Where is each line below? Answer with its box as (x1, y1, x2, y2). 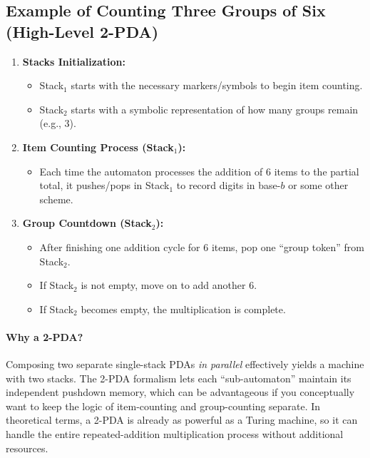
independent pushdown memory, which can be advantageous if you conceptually (6, 385, 355, 400)
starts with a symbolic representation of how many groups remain (71, 101, 359, 116)
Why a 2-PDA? (6, 329, 83, 344)
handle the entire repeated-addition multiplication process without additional (6, 427, 344, 442)
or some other (288, 178, 349, 193)
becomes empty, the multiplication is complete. (81, 301, 286, 316)
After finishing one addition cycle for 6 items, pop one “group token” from (39, 239, 364, 254)
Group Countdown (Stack (22, 215, 152, 230)
